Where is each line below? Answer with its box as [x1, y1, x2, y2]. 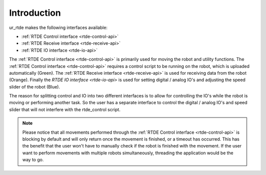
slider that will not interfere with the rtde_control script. [9, 106, 121, 113]
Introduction [9, 7, 61, 18]
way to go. [22, 157, 44, 163]
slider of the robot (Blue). [9, 84, 60, 89]
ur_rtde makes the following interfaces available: [9, 25, 108, 30]
